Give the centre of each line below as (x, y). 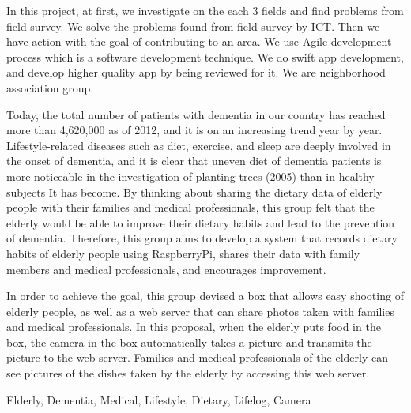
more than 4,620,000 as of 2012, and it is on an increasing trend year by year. (194, 130)
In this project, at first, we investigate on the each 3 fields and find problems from (205, 10)
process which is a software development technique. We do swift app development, (205, 56)
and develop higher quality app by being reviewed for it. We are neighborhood (196, 72)
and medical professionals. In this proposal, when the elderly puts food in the (194, 327)
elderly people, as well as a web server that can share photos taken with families (200, 311)
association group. (50, 87)
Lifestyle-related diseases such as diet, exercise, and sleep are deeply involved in (199, 145)
